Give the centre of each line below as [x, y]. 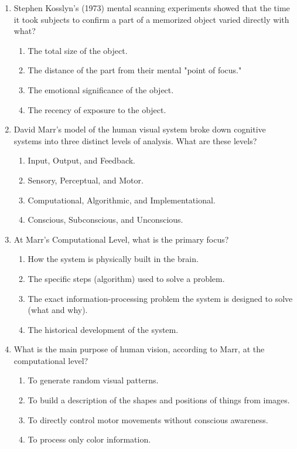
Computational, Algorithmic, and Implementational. [122, 200]
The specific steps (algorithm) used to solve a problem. [126, 278]
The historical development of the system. [103, 329]
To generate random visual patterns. [93, 380]
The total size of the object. [78, 50]
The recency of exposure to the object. [97, 109]
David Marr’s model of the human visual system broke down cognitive [140, 129]
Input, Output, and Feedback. [82, 160]
